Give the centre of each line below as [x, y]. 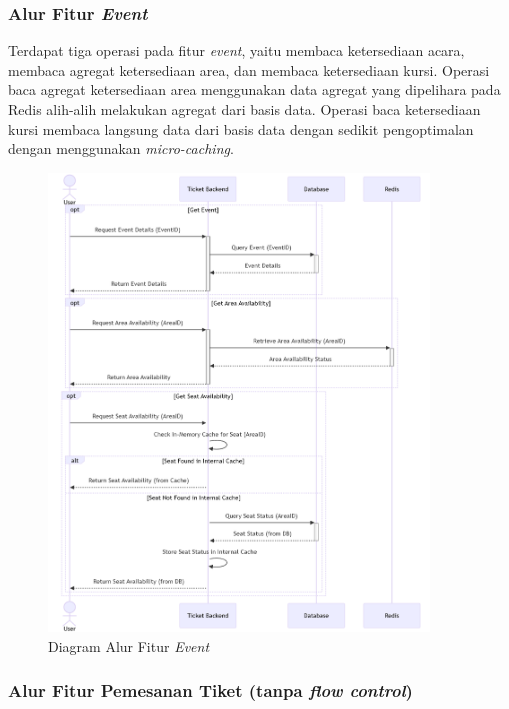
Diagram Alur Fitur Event [129, 645]
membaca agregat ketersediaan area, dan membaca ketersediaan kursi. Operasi [249, 69]
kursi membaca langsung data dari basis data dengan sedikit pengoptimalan [241, 128]
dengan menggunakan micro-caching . [121, 148]
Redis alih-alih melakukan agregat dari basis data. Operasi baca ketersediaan [244, 109]
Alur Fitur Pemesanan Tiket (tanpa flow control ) [210, 690]
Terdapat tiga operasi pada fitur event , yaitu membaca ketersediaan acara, [236, 50]
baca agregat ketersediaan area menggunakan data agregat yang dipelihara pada [254, 89]
